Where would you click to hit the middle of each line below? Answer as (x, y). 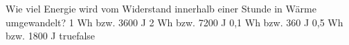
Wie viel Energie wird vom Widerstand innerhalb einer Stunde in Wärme (161, 8)
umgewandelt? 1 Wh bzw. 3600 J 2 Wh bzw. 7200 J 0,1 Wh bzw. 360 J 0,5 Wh (174, 22)
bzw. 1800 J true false (51, 36)
